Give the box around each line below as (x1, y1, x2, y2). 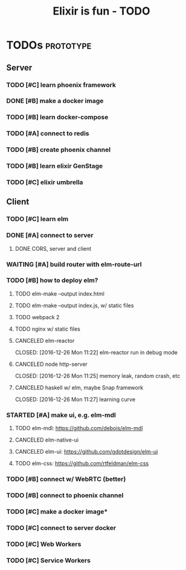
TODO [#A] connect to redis (6, 129, 89, 138)
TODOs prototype (6, 38, 92, 52)
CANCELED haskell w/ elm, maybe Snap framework (14, 383, 144, 391)
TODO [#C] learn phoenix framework (6, 81, 117, 89)
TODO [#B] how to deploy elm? (6, 276, 98, 285)
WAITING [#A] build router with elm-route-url (6, 260, 142, 268)
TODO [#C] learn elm (6, 215, 69, 224)
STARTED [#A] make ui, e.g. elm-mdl (6, 411, 117, 419)
